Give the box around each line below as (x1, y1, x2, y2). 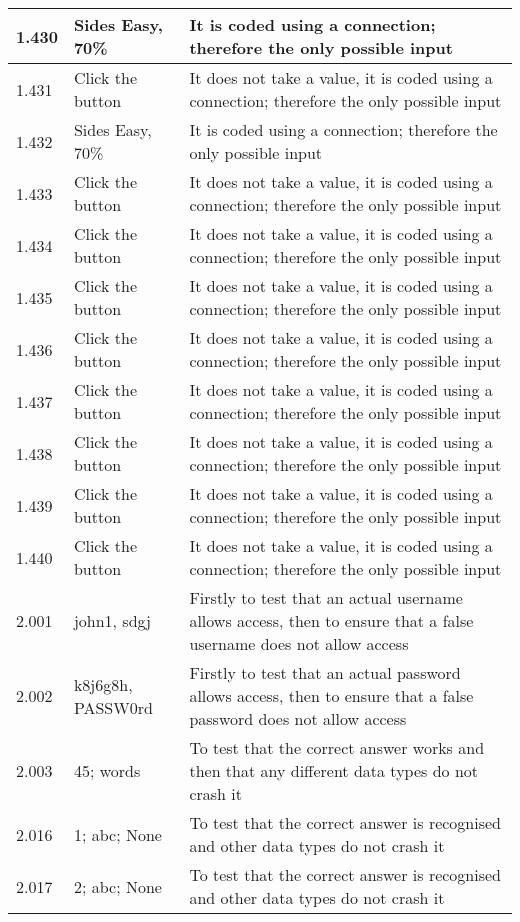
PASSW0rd (73, 695, 153, 719)
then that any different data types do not (189, 759, 479, 782)
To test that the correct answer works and (189, 736, 485, 759)
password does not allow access (189, 707, 407, 730)
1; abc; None (73, 822, 162, 846)
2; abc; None (73, 874, 162, 898)
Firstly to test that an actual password (189, 661, 461, 684)
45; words (73, 759, 141, 782)
